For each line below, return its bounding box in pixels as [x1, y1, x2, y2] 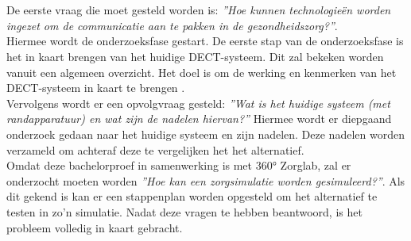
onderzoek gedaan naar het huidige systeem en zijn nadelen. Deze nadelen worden [6, 125, 405, 142]
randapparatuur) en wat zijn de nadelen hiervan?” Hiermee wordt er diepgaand [6, 110, 392, 127]
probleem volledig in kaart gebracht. [6, 219, 183, 235]
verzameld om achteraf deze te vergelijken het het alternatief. [6, 141, 304, 158]
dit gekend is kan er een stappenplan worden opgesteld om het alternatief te [6, 188, 378, 205]
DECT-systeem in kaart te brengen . [6, 79, 185, 96]
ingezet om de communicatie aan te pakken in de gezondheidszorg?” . [6, 17, 338, 33]
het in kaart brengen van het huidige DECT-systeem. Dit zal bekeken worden [6, 48, 384, 64]
